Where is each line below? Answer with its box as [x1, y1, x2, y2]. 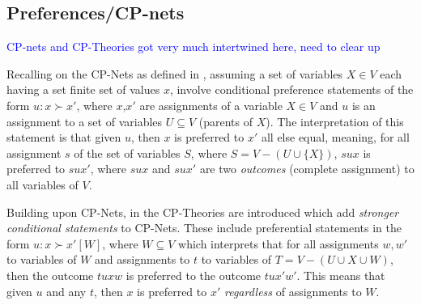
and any [46, 282, 87, 299]
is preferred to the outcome [125, 266, 262, 283]
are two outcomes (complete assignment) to [199, 160, 415, 177]
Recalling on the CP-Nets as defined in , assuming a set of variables [6, 65, 343, 82]
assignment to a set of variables [6, 112, 163, 129]
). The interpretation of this [266, 112, 404, 129]
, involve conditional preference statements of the [169, 81, 414, 98]
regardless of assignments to [223, 282, 362, 299]
